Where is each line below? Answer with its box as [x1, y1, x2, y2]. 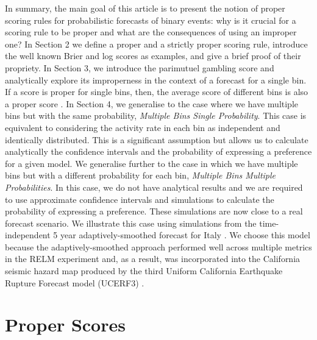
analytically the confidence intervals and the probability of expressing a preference [5, 145, 312, 158]
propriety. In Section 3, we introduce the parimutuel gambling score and [5, 61, 274, 74]
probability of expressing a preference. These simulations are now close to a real [5, 205, 303, 218]
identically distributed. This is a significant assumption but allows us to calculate [5, 133, 308, 146]
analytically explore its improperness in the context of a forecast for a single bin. [5, 73, 307, 86]
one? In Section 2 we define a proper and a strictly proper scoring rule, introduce [5, 37, 308, 50]
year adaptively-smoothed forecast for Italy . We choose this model [60, 228, 310, 241]
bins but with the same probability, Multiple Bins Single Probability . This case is [5, 109, 307, 122]
